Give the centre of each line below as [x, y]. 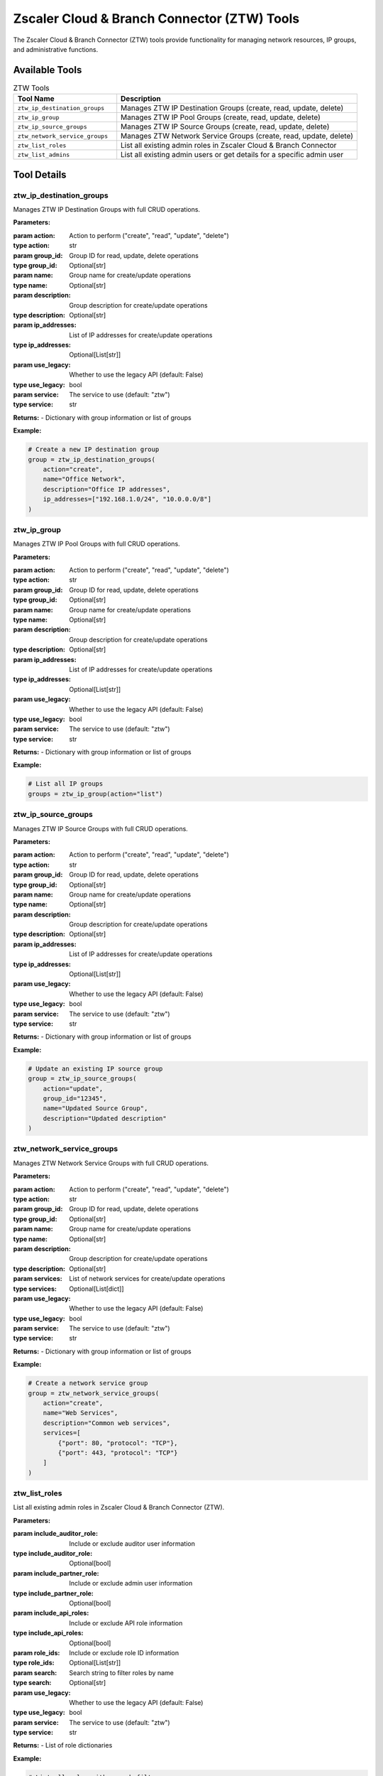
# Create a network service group [88, 1383]
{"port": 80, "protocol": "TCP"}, [118, 1443]
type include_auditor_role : [53, 1554]
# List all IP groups [66, 784]
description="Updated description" [105, 1118]
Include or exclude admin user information [131, 1583]
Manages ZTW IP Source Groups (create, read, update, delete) [225, 126]
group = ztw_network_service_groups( [94, 1393]
